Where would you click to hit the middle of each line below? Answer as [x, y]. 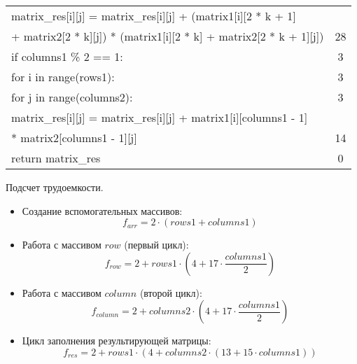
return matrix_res [56, 158]
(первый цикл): [156, 245]
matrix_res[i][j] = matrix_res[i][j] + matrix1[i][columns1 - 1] [160, 117]
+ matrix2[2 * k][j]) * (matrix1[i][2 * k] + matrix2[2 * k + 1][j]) [168, 36]
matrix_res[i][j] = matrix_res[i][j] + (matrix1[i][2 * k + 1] [154, 16]
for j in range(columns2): [72, 97]
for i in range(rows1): [63, 77]
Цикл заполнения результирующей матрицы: [117, 341]
